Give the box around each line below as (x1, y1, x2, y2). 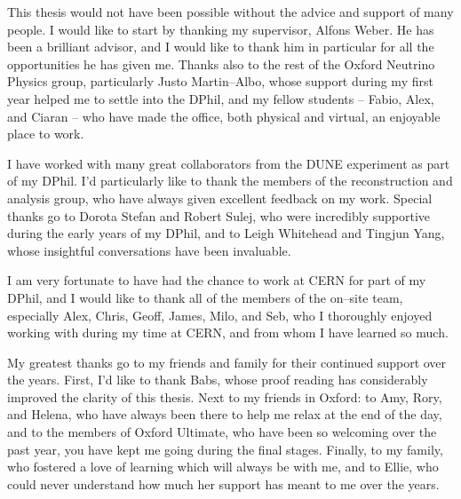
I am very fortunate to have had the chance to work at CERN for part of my (7, 271, 426, 289)
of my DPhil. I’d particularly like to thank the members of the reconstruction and (7, 171, 453, 190)
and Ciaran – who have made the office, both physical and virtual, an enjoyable (7, 107, 441, 125)
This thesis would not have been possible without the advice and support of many (7, 3, 454, 20)
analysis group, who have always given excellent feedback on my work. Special (7, 188, 433, 207)
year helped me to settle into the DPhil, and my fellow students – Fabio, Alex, (7, 89, 434, 107)
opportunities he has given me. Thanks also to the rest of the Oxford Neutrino (7, 54, 435, 73)
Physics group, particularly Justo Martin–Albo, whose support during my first (7, 72, 433, 91)
